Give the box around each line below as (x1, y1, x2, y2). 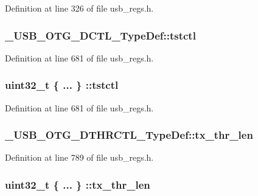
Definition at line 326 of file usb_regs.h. (5, 2, 154, 14)
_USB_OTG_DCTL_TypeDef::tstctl (5, 27, 196, 43)
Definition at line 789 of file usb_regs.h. (5, 151, 154, 164)
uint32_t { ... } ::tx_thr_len (5, 177, 150, 192)
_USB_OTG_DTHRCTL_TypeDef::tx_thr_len (5, 127, 253, 142)
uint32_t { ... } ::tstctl (5, 77, 119, 93)
